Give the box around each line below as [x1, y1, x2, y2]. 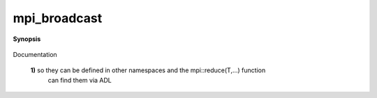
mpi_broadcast [13, 10, 103, 26]
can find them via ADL [47, 76, 112, 84]
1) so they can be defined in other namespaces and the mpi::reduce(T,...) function [30, 66, 266, 74]
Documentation [13, 50, 57, 58]
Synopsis [13, 35, 41, 43]
